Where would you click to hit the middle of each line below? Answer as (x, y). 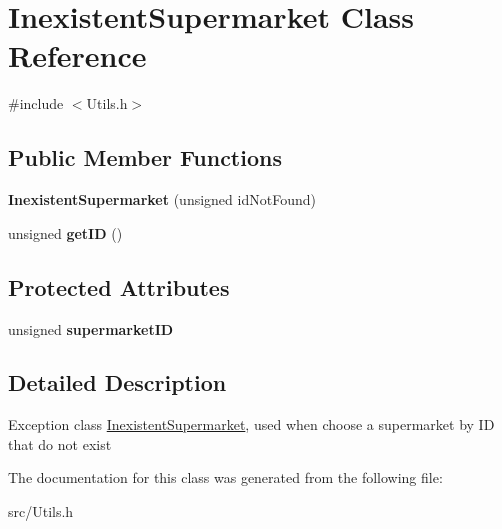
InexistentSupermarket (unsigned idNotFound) (162, 199)
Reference (77, 55)
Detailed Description (117, 382)
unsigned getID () (65, 232)
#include (36, 103)
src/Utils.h (41, 511)
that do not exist (60, 443)
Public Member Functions (145, 157)
